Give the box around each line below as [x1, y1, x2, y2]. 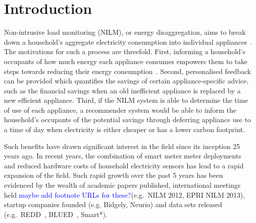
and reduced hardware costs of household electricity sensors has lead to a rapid [4, 160, 244, 170]
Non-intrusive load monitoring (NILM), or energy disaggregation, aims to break [4, 27, 246, 37]
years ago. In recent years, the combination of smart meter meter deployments [4, 150, 242, 161]
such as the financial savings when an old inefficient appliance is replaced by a [4, 85, 241, 95]
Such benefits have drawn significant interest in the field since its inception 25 [4, 141, 240, 151]
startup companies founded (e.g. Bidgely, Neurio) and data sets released [4, 199, 222, 210]
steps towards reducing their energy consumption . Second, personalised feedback [4, 66, 251, 76]
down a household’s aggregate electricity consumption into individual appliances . [4, 36, 253, 47]
